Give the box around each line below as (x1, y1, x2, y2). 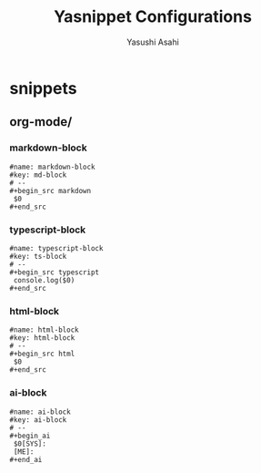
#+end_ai (9, 455, 43, 464)
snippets (9, 77, 77, 98)
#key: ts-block (9, 252, 67, 261)
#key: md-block (9, 170, 67, 180)
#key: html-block (9, 334, 75, 343)
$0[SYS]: (13, 439, 47, 448)
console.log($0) (13, 275, 75, 284)
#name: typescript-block (9, 243, 104, 252)
